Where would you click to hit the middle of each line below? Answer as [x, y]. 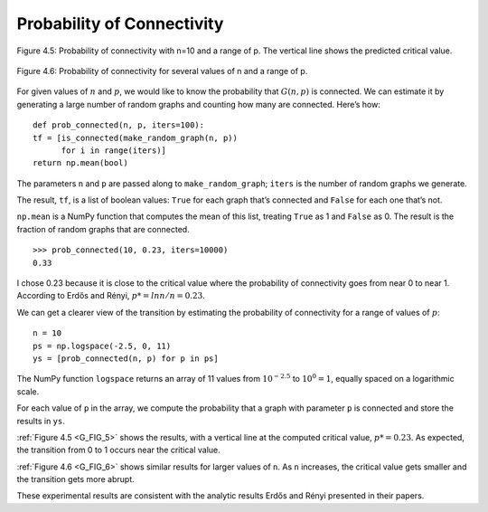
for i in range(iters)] [114, 150]
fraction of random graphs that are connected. [103, 229]
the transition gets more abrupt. [75, 479]
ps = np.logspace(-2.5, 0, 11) [102, 346]
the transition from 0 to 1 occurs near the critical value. [118, 450]
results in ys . [41, 421]
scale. [28, 391]
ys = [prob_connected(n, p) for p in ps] [126, 358]
